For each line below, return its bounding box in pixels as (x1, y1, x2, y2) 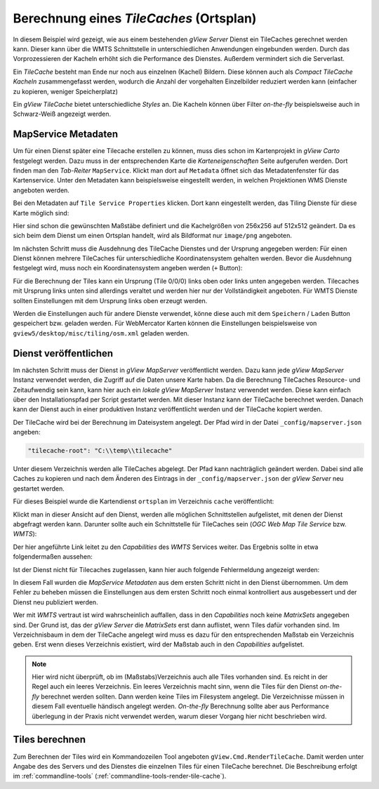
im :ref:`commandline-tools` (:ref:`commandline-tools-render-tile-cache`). (13, 772, 227, 781)
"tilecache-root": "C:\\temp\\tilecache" (27, 446, 173, 455)
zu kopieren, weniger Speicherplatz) (13, 87, 119, 95)
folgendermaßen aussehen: (13, 552, 93, 561)
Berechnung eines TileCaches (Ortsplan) (13, 11, 257, 26)
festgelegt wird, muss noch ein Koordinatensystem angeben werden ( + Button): (13, 264, 243, 272)
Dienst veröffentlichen (13, 347, 114, 359)
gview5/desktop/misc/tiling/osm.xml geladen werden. (13, 329, 189, 337)
